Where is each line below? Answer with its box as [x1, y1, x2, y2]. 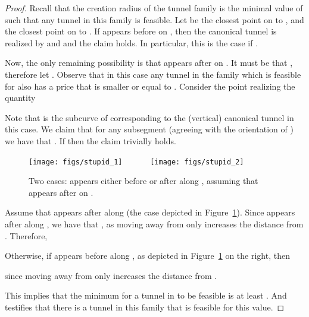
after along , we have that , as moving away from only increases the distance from [5, 217, 304, 230]
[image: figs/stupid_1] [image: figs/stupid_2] [29, 157, 244, 166]
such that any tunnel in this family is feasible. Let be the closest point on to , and [5, 13, 304, 26]
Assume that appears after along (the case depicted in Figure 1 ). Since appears [5, 206, 295, 218]
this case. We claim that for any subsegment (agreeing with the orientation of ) [5, 123, 294, 135]
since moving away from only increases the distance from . [5, 269, 217, 281]
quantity [5, 91, 36, 104]
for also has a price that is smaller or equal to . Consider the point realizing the [5, 80, 295, 92]
